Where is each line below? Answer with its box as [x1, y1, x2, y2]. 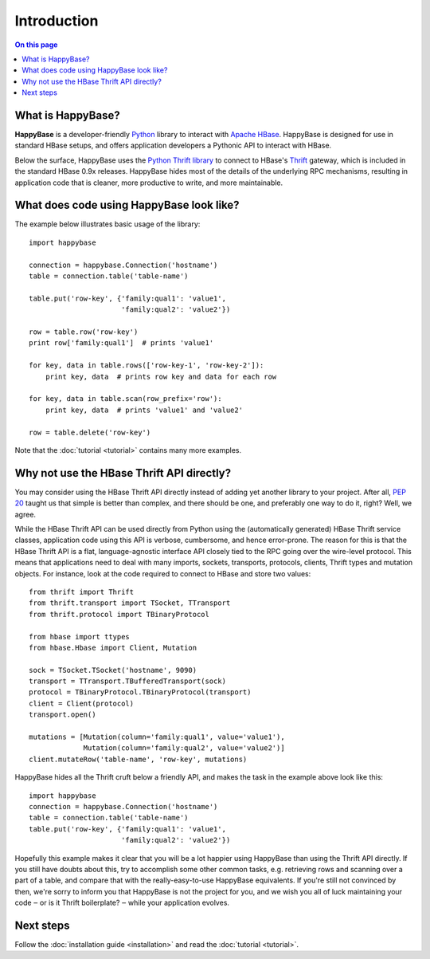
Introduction [14, 12, 99, 29]
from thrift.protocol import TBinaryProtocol [29, 610, 210, 619]
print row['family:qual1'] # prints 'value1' [29, 339, 214, 348]
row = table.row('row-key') [29, 328, 139, 336]
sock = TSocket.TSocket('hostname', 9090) [29, 666, 197, 674]
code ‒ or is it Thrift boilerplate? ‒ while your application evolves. [14, 898, 230, 908]
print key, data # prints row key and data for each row [45, 371, 277, 381]
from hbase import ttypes [29, 632, 131, 641]
